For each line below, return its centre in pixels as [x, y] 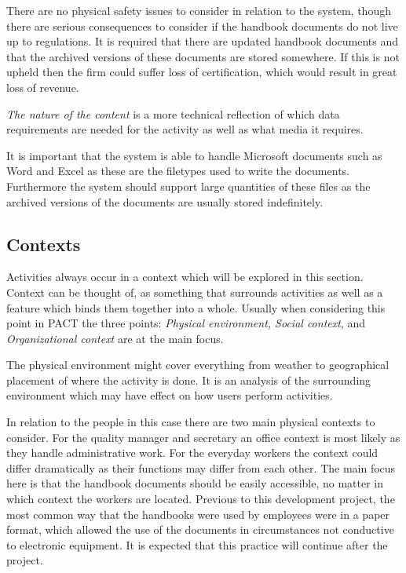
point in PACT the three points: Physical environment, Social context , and [186, 323]
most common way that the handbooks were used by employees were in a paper [198, 514]
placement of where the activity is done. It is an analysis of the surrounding [189, 380]
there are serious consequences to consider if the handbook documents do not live [202, 26]
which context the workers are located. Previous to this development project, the [201, 499]
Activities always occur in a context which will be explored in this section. [185, 277]
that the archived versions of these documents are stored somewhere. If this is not [203, 56]
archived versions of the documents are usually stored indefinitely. [165, 201]
